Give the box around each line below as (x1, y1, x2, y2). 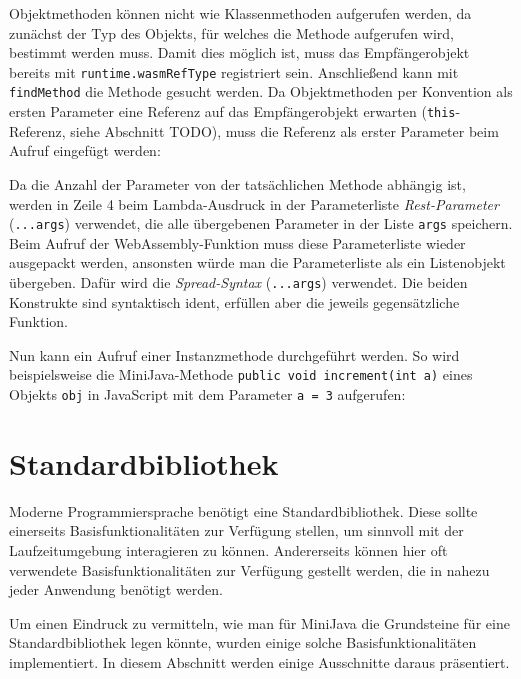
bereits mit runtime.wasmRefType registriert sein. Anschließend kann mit (9, 61, 459, 82)
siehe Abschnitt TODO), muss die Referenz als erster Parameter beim (70, 120, 499, 141)
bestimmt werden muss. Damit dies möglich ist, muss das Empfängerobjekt (9, 42, 470, 63)
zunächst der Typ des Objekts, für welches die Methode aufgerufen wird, (9, 22, 454, 43)
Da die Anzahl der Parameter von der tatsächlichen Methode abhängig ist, (9, 173, 466, 194)
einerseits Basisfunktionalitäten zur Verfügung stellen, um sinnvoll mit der (9, 520, 464, 541)
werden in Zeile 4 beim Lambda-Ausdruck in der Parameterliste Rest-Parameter (9, 193, 499, 214)
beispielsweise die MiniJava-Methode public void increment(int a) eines (9, 364, 473, 385)
